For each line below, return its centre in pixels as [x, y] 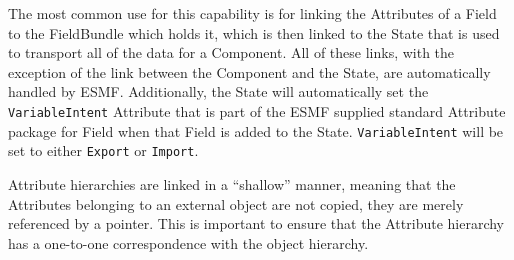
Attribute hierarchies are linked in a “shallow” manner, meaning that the [232, 183]
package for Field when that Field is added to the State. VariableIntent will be [256, 130]
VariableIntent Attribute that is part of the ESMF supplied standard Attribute [257, 110]
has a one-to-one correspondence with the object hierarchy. [188, 242]
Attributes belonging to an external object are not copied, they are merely [236, 203]
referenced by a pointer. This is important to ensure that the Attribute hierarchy [256, 223]
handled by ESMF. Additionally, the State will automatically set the [218, 91]
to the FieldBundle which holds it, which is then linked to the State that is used [254, 32]
